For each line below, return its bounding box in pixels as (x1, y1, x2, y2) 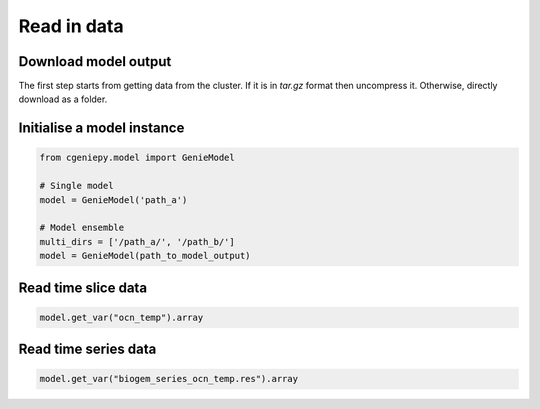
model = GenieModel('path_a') (39, 194, 188, 205)
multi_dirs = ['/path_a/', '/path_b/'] (39, 236, 235, 247)
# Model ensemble (39, 222, 125, 234)
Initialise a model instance (18, 120, 185, 137)
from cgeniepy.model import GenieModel (39, 152, 235, 164)
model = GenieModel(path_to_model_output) (39, 250, 251, 262)
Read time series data (18, 341, 157, 358)
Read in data (18, 15, 124, 37)
